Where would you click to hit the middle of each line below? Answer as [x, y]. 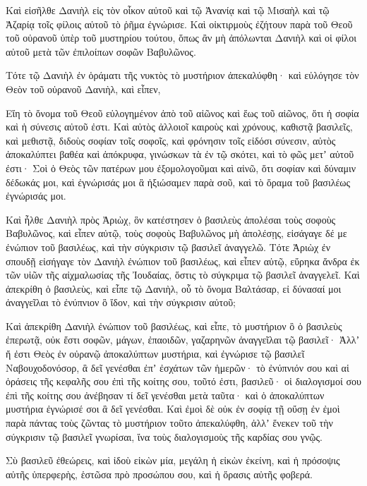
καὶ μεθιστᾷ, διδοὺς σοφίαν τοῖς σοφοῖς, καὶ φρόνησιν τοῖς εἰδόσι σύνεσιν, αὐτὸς [171, 140]
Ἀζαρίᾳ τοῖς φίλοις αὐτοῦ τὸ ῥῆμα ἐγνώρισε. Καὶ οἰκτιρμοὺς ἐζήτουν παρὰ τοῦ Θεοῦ [179, 24]
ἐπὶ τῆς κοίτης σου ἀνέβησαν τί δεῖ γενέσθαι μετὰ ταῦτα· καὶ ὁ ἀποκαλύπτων [165, 395]
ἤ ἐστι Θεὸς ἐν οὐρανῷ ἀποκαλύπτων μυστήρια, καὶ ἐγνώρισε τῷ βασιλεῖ [155, 354]
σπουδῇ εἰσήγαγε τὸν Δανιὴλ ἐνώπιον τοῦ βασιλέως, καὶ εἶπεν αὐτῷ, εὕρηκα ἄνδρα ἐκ [183, 261]
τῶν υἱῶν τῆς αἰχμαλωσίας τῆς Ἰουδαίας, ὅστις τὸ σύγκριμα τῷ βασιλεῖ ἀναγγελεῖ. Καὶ [183, 275]
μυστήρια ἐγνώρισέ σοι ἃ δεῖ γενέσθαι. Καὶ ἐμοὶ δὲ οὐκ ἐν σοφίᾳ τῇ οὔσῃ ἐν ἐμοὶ [173, 409]
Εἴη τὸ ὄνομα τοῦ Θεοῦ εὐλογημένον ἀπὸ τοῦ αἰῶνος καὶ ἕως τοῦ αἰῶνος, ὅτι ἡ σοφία [182, 113]
